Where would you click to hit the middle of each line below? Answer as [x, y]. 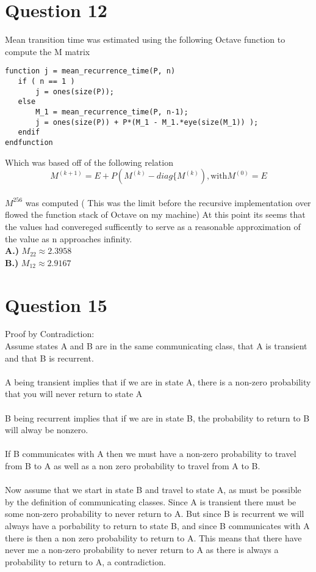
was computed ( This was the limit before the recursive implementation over [168, 202]
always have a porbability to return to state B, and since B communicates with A [157, 525]
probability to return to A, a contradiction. [85, 561]
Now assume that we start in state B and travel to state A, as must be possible [153, 490]
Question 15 [56, 304]
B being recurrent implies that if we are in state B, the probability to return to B [157, 418]
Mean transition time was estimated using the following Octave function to [145, 39]
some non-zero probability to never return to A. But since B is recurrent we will [155, 514]
